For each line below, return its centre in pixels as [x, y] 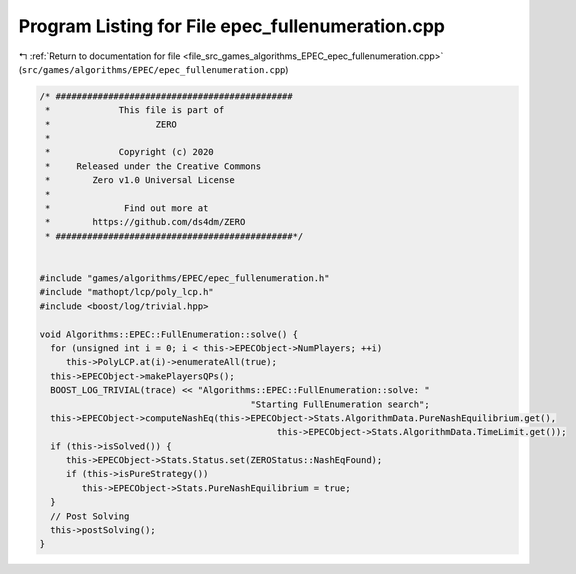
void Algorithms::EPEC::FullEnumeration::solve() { [169, 334]
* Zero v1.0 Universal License [140, 180]
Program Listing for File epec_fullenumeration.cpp [231, 26]
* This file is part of [135, 110]
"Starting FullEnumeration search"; [340, 404]
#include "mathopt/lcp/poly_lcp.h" [126, 292]
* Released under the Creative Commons [153, 166]
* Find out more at [127, 208]
